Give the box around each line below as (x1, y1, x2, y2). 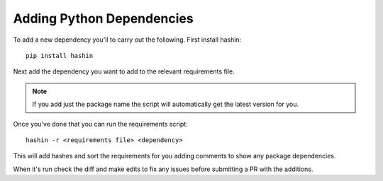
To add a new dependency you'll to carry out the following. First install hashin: (13, 35, 242, 44)
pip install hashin (26, 52, 94, 59)
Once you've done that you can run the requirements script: (13, 119, 188, 128)
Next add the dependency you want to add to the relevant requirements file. (13, 67, 235, 76)
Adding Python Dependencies (13, 11, 194, 26)
